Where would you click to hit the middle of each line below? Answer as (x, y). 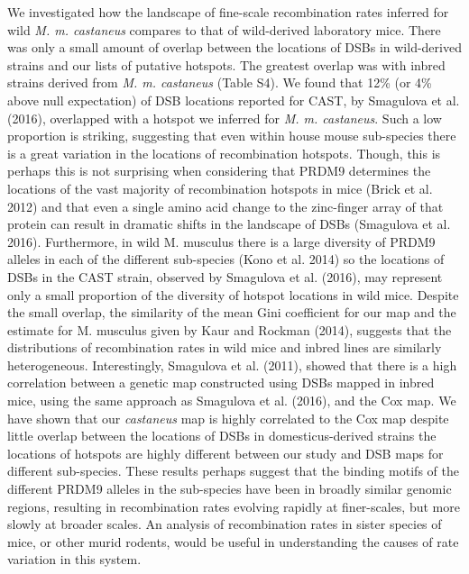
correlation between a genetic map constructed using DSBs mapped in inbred (221, 383)
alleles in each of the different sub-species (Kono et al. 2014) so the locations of (226, 259)
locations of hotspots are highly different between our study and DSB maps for (225, 453)
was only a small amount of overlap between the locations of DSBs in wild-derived (234, 47)
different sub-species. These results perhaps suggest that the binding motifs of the (233, 471)
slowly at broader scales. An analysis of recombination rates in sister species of (225, 524)
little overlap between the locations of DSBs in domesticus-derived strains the (222, 436)
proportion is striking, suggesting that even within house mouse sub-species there (232, 136)
